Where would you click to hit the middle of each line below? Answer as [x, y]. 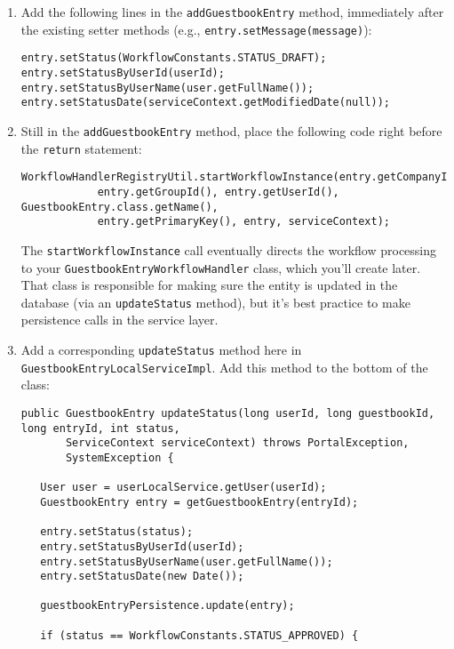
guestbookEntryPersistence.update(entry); [167, 606]
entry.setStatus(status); [117, 532]
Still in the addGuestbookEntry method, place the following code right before [231, 130]
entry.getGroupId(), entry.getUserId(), [218, 192]
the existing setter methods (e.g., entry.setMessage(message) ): [196, 29]
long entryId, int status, [100, 428]
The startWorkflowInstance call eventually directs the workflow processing [229, 249]
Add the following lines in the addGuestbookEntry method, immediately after [232, 12]
